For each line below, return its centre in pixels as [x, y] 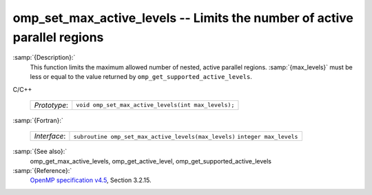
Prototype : [51, 105]
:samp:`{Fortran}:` [38, 120]
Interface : [50, 136]
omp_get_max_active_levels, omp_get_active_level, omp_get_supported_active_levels [151, 161]
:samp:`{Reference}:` [42, 171]
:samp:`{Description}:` [44, 58]
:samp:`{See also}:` [40, 152]
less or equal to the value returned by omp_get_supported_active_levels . [141, 77]
